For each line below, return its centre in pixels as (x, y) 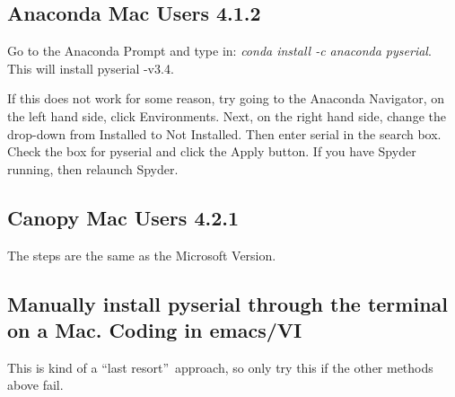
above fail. (35, 385)
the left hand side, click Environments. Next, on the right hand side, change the (227, 115)
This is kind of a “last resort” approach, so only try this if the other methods (220, 367)
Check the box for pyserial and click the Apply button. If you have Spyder (212, 151)
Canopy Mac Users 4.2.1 (123, 217)
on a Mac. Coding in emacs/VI (155, 329)
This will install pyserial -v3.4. (91, 68)
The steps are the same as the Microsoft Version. (142, 255)
